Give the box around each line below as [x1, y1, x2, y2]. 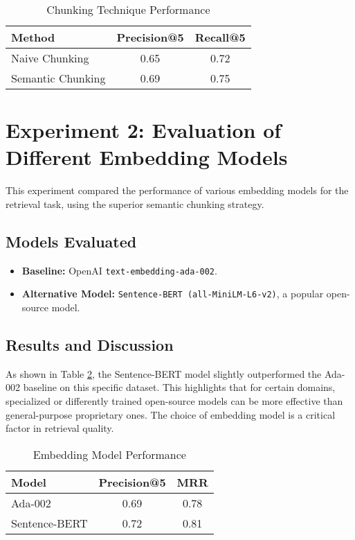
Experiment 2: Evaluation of [6, 116, 282, 144]
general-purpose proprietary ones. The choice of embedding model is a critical [6, 407, 336, 421]
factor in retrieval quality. [6, 421, 114, 435]
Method [11, 29, 55, 45]
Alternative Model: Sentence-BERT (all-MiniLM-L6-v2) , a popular [21, 286, 324, 301]
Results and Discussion [6, 334, 174, 355]
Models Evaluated [6, 230, 137, 252]
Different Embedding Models [6, 143, 288, 171]
